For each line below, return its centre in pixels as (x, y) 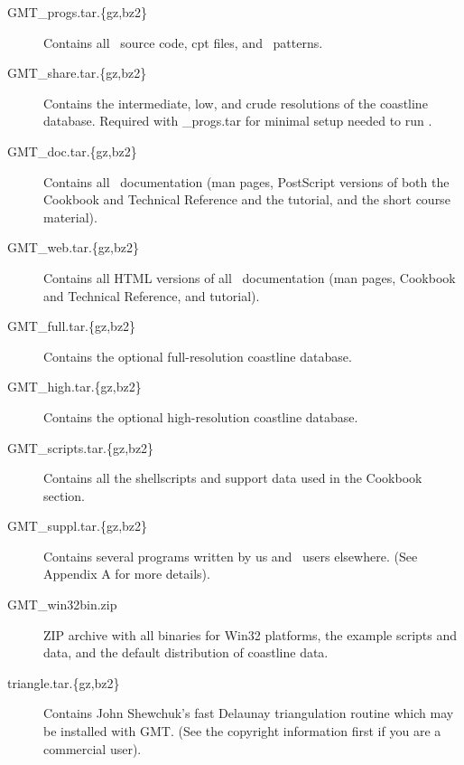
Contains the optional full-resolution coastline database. (198, 356)
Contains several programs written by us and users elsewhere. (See (231, 556)
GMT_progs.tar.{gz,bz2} (78, 12)
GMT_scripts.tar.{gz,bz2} (81, 447)
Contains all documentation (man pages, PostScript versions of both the (246, 181)
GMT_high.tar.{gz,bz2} (74, 387)
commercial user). (93, 748)
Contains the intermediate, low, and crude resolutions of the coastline (236, 103)
